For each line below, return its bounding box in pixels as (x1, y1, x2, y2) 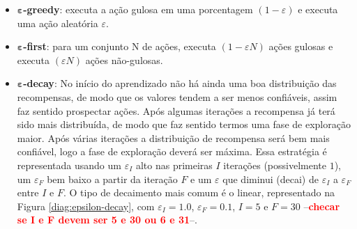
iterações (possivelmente (223, 157, 326, 172)
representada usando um (17, 157, 121, 172)
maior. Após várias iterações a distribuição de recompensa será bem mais (17, 130, 330, 145)
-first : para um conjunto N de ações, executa (23, 39, 216, 54)
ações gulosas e (268, 39, 333, 54)
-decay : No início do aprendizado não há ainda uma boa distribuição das (23, 76, 337, 90)
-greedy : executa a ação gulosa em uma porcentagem (23, 2, 253, 16)
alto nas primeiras (135, 157, 213, 172)
